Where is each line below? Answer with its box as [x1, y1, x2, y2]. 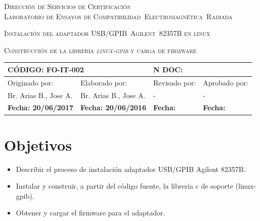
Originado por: [8, 77, 53, 87]
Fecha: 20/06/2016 [80, 102, 146, 113]
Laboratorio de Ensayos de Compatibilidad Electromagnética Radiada [4, 11, 233, 21]
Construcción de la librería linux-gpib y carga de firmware [4, 45, 197, 55]
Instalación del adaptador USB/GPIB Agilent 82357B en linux [4, 28, 210, 38]
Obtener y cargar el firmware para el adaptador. [16, 207, 165, 218]
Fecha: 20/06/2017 [8, 102, 73, 113]
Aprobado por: [203, 77, 248, 87]
